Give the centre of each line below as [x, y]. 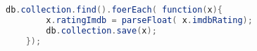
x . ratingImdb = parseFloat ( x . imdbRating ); [149, 20]
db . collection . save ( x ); [101, 30]
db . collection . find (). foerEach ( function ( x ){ [114, 10]
